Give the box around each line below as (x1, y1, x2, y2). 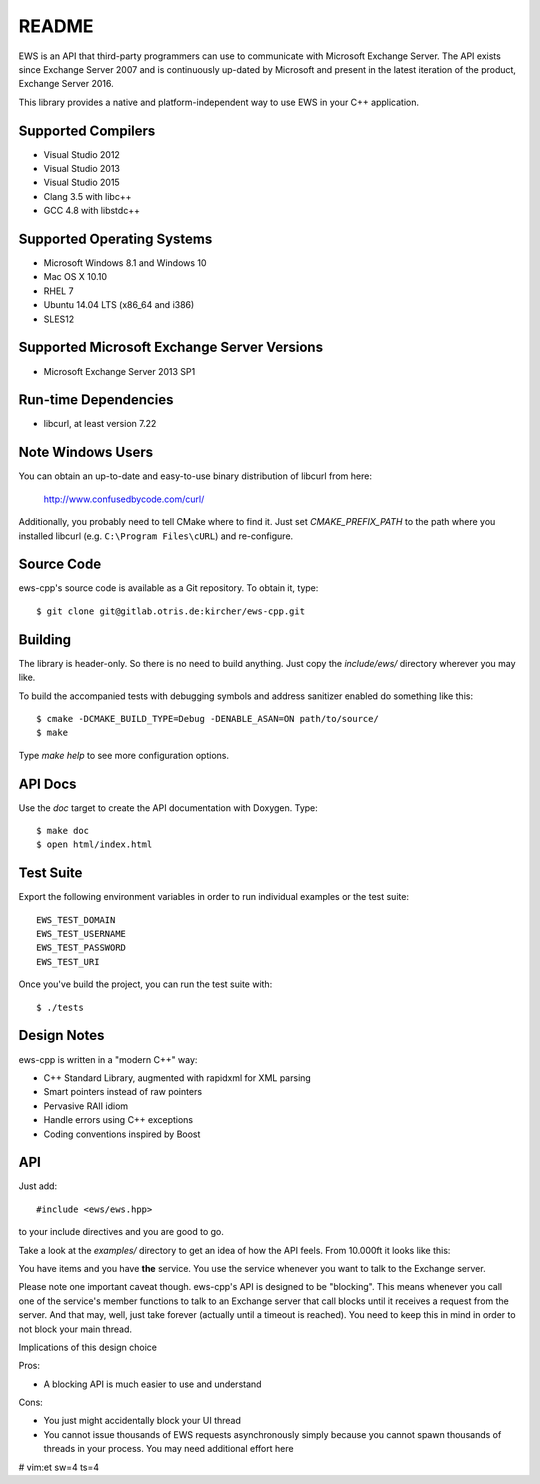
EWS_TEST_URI (36, 956, 100, 967)
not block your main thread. (18, 1323, 133, 1335)
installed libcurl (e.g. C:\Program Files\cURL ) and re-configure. (18, 530, 294, 542)
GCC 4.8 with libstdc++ (43, 205, 140, 217)
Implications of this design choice (18, 1341, 157, 1353)
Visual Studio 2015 (43, 176, 120, 189)
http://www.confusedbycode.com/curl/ (43, 493, 205, 505)
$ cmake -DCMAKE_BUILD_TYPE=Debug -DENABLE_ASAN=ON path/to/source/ (36, 713, 379, 724)
